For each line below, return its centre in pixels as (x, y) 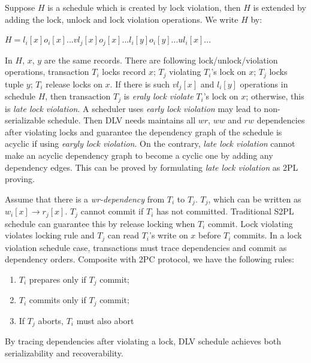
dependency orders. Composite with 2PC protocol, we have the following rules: (150, 259)
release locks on (74, 84)
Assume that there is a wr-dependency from (85, 199)
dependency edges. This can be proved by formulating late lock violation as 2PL (152, 167)
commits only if (58, 300)
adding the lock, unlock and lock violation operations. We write (122, 19)
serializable (25, 120)
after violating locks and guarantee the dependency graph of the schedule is (144, 131)
